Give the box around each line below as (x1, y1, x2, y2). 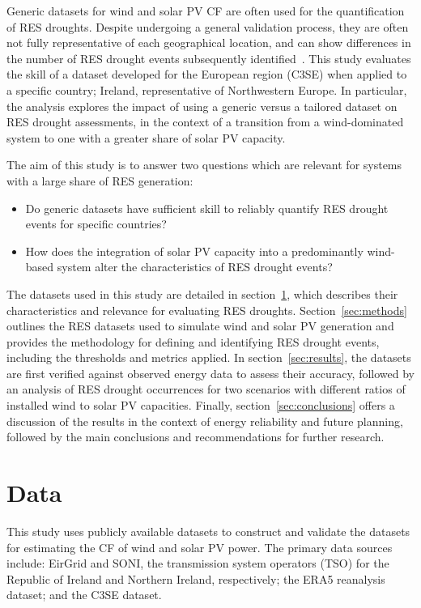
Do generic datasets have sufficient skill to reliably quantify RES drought (25, 199, 389, 216)
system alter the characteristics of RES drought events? (57, 258, 333, 275)
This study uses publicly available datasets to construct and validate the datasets (6, 522, 410, 539)
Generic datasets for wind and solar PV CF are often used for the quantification (6, 2, 405, 19)
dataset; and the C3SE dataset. (6, 586, 162, 603)
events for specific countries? (25, 215, 167, 232)
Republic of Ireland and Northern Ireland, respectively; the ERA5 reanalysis (6, 570, 385, 587)
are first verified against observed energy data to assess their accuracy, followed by (6, 364, 415, 381)
